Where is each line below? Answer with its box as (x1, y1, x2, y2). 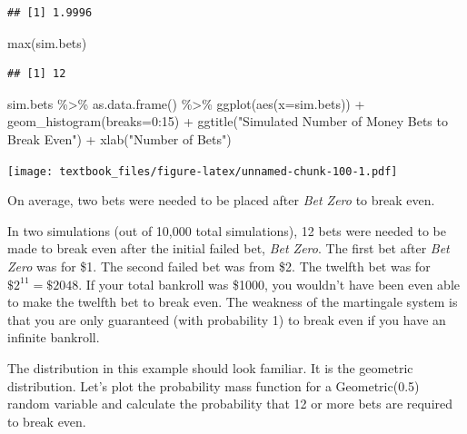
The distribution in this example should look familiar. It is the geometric (7, 358, 413, 377)
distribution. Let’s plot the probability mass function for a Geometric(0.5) (7, 376, 420, 395)
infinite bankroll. (7, 328, 100, 347)
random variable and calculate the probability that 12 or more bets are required (7, 394, 453, 413)
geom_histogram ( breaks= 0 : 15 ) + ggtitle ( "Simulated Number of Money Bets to (7, 112, 448, 131)
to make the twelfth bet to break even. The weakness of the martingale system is (7, 292, 458, 311)
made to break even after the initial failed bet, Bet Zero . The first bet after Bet (7, 239, 450, 258)
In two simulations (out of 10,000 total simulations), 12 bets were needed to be (7, 221, 446, 240)
